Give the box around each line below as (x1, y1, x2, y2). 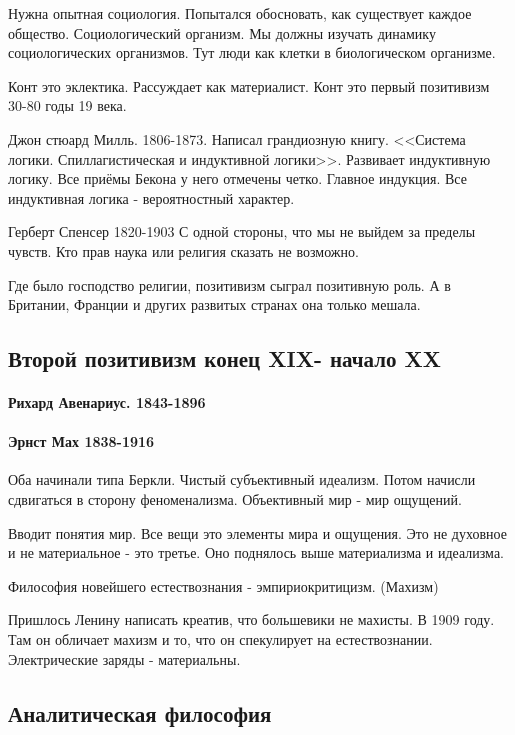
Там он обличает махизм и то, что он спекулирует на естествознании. (8, 629, 433, 650)
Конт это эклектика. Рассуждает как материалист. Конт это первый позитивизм (8, 75, 490, 96)
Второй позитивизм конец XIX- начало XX (8, 343, 442, 374)
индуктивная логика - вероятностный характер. (8, 187, 295, 208)
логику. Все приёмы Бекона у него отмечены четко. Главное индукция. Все (8, 168, 467, 189)
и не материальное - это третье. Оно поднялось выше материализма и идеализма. (8, 542, 504, 563)
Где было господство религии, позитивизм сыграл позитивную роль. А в (8, 274, 451, 295)
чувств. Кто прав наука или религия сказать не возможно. (8, 240, 359, 261)
